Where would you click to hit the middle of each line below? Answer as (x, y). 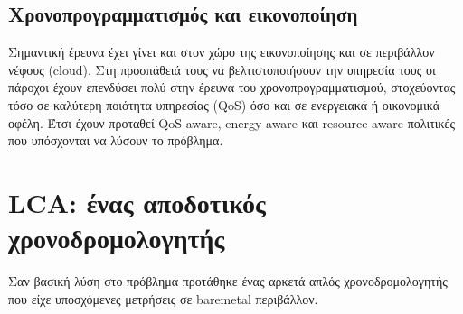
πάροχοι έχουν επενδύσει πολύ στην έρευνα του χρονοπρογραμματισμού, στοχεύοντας (232, 87)
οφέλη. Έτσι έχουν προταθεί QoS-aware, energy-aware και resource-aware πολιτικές (232, 122)
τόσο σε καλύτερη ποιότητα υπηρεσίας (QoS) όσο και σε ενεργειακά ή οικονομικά (224, 104)
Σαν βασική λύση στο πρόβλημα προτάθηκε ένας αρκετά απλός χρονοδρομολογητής (228, 281)
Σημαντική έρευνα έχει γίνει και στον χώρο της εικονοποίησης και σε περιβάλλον (222, 52)
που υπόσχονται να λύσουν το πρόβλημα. (116, 140)
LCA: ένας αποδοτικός (137, 202)
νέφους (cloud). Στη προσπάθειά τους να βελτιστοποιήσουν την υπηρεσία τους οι (222, 69)
